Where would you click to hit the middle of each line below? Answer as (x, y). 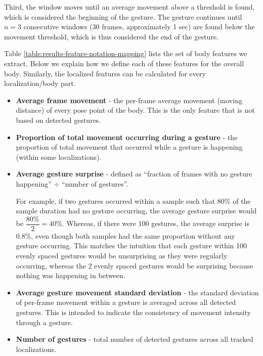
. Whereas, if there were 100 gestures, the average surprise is (156, 223)
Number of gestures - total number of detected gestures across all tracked (135, 339)
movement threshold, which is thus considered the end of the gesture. (111, 36)
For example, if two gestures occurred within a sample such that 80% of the (133, 201)
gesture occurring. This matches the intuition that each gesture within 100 (131, 246)
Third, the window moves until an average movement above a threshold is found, (129, 7)
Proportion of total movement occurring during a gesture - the (127, 137)
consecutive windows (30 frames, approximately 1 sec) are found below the (139, 27)
